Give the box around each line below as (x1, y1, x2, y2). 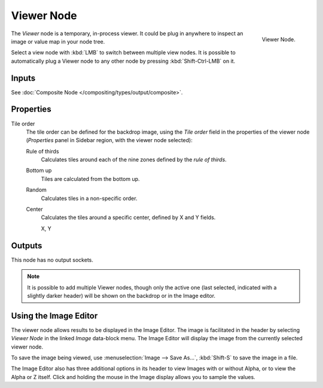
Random (26, 186, 47, 193)
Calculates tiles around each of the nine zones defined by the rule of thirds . (41, 156, 227, 164)
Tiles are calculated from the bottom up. (41, 175, 140, 182)
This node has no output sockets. (11, 256, 94, 263)
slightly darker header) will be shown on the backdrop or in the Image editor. (27, 292, 215, 299)
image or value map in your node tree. (11, 38, 105, 45)
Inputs (11, 73, 36, 83)
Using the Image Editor (11, 310, 98, 321)
